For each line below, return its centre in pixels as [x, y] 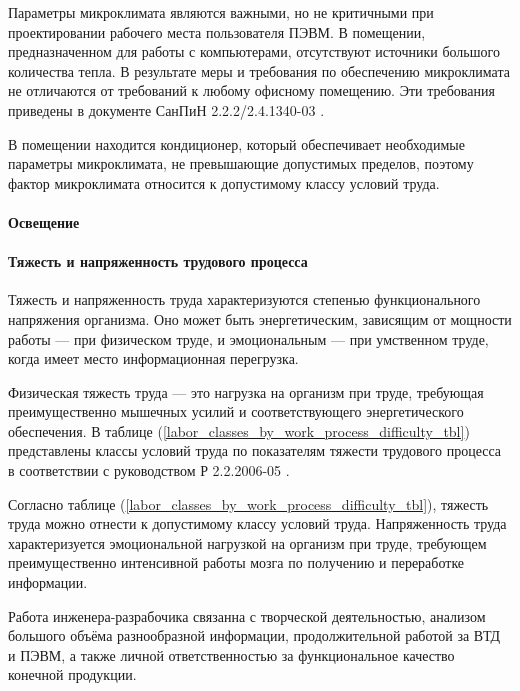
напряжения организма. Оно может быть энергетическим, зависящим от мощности [260, 318]
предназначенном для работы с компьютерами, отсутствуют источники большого [254, 51]
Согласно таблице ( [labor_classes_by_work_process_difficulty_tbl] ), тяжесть [248, 503]
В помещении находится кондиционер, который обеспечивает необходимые [236, 143]
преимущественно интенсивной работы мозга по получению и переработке [236, 562]
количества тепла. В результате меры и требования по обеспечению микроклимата [259, 70]
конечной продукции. [72, 674]
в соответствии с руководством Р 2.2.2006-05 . [149, 470]
